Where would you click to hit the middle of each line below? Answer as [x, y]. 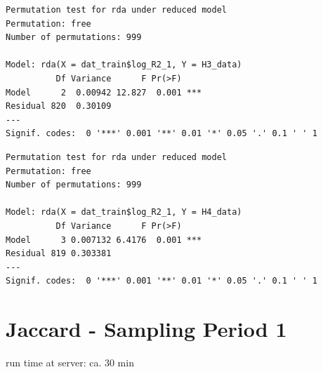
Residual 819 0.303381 [59, 254]
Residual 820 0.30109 [59, 106]
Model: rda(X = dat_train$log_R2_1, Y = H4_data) [124, 212]
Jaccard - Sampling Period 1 [146, 329]
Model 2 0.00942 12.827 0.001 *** [104, 92]
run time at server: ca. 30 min [70, 362]
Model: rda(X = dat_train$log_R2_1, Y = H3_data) [124, 65]
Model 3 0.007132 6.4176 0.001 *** [104, 240]
